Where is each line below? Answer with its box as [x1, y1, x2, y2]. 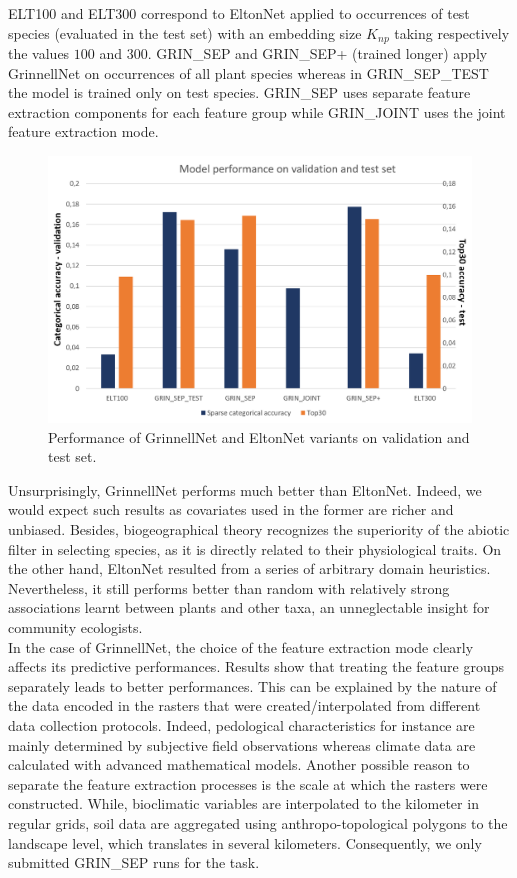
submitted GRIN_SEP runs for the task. [8, 852, 260, 873]
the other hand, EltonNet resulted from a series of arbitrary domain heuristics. [8, 558, 491, 579]
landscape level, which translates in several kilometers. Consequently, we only [8, 832, 482, 853]
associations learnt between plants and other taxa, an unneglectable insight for [8, 597, 490, 618]
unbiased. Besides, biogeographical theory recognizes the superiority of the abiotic [8, 519, 510, 540]
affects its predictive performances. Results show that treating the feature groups [8, 656, 504, 677]
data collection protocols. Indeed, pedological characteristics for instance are [8, 714, 475, 735]
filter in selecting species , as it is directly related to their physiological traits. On [8, 538, 502, 559]
